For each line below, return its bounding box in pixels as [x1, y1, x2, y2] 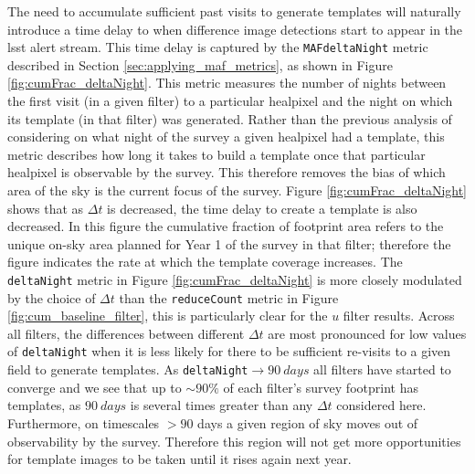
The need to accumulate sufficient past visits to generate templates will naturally [7, 2, 461, 20]
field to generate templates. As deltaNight [7, 360, 248, 379]
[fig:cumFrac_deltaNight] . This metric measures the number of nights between [7, 73, 447, 92]
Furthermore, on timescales [7, 413, 160, 432]
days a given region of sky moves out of [197, 413, 418, 432]
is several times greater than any [130, 395, 313, 415]
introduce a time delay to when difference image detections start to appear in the [7, 19, 463, 38]
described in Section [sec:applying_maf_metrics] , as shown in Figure [7, 55, 393, 74]
